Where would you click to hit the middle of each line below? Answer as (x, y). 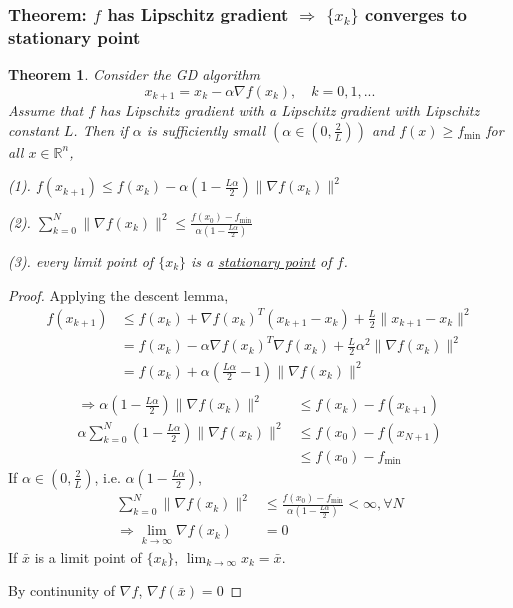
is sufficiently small (206, 129)
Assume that (46, 110)
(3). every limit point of (81, 261)
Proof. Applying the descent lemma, (118, 294)
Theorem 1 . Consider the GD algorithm (134, 74)
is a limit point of (88, 556)
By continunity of (62, 590)
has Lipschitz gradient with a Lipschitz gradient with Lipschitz (290, 110)
